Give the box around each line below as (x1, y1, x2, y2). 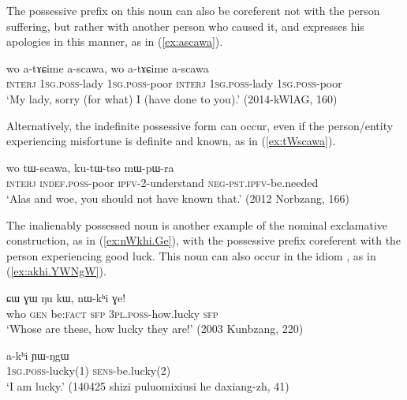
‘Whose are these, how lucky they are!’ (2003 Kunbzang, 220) (6, 320, 304, 337)
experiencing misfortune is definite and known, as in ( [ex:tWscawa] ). (6, 133, 336, 149)
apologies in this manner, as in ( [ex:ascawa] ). (6, 33, 223, 50)
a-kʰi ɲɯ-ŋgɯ (6, 346, 69, 363)
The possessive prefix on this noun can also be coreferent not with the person (6, 2, 380, 18)
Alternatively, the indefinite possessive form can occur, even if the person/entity (6, 117, 394, 133)
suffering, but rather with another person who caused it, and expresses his (6, 17, 364, 34)
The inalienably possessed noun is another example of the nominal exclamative (6, 216, 388, 233)
